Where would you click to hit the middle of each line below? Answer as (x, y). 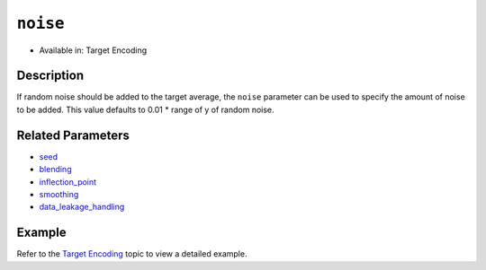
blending (55, 170)
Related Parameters (73, 135)
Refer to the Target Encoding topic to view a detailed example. (132, 254)
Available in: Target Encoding (93, 50)
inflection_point (68, 182)
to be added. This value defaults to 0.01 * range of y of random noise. (145, 109)
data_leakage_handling (82, 207)
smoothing (59, 194)
